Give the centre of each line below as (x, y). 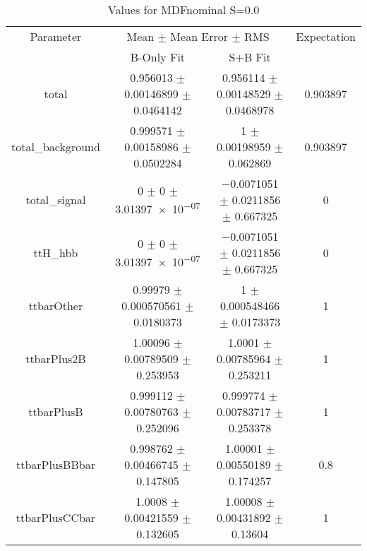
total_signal (56, 200)
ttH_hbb (56, 253)
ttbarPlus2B (56, 359)
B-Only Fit (158, 57)
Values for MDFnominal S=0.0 (183, 10)
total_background (56, 147)
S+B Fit (250, 57)
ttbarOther (56, 306)
